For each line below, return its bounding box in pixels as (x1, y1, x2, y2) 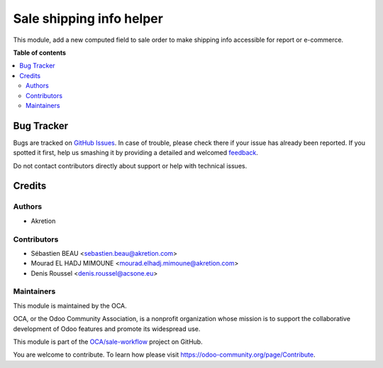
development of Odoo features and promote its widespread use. (13, 324, 201, 333)
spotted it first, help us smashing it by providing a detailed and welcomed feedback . (13, 148, 259, 157)
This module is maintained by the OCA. (13, 301, 127, 310)
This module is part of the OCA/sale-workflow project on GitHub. (13, 337, 203, 346)
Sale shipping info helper (13, 11, 163, 26)
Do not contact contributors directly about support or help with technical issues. (13, 161, 248, 170)
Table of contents (13, 48, 67, 57)
